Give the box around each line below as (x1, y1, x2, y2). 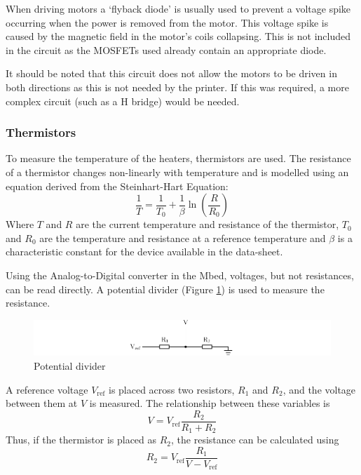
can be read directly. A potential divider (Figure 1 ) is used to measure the (6, 281, 325, 296)
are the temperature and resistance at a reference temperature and (39, 230, 326, 245)
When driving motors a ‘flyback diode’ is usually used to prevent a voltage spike (6, 1, 351, 15)
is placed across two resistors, (108, 382, 235, 396)
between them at (6, 396, 78, 410)
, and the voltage (282, 382, 356, 396)
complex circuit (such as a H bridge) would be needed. (6, 93, 240, 108)
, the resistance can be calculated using (171, 432, 339, 447)
